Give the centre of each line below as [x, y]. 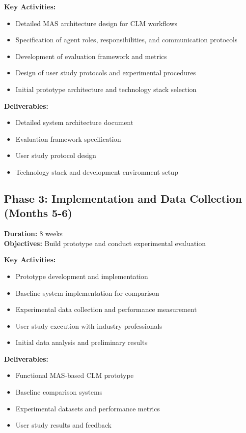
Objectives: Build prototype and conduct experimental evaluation [105, 243]
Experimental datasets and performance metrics [88, 408]
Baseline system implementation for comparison [87, 293]
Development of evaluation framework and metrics [91, 56]
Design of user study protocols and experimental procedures [106, 73]
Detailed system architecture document [74, 122]
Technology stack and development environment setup [97, 171]
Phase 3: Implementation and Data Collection [123, 198]
